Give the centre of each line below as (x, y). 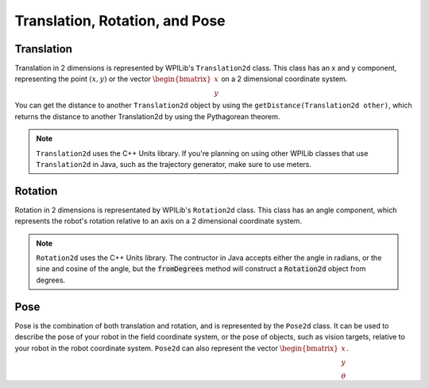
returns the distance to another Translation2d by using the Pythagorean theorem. (147, 116)
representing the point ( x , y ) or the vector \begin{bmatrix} (113, 79)
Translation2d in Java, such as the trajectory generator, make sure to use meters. (174, 165)
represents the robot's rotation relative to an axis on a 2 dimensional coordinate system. (158, 221)
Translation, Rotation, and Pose (120, 21)
